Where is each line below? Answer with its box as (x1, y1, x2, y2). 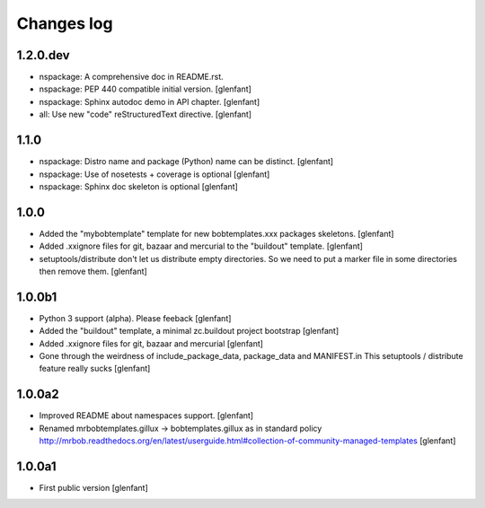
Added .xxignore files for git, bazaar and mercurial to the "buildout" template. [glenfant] (39, 241, 364, 251)
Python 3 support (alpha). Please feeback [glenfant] (39, 312, 232, 323)
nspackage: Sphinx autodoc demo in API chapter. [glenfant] (39, 96, 260, 107)
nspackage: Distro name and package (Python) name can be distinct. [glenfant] (39, 156, 334, 167)
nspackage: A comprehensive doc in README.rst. (39, 72, 224, 83)
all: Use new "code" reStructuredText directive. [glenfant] (39, 109, 251, 120)
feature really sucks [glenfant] (39, 363, 151, 374)
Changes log (16, 13, 113, 33)
